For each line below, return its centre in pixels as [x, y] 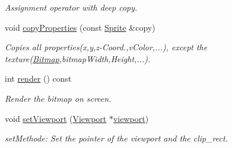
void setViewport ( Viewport [56, 118]
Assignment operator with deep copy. [71, 7]
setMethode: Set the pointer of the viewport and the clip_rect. [116, 138]
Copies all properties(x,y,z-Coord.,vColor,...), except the [106, 47]
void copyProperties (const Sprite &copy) [80, 27]
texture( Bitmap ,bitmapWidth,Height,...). [78, 58]
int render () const [38, 78]
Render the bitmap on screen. [58, 98]
